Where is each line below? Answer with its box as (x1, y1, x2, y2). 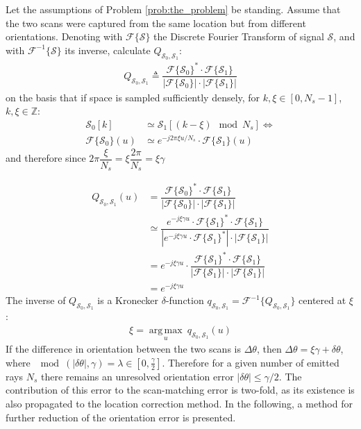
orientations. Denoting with (6, 29, 123, 44)
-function (165, 293, 204, 308)
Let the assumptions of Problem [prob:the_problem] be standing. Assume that (6, 2, 341, 16)
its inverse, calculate (65, 42, 151, 57)
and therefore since (6, 151, 86, 165)
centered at (299, 293, 346, 308)
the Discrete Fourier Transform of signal (153, 29, 324, 44)
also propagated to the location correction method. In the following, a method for (6, 396, 353, 410)
